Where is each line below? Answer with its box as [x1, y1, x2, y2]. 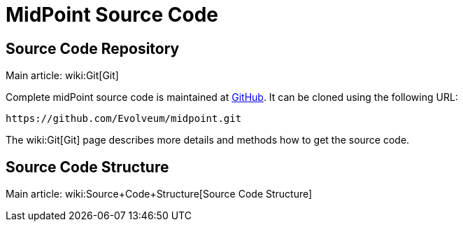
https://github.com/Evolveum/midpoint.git [6, 113, 242, 125]
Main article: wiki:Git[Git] [6, 69, 119, 82]
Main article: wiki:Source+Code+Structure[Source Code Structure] [6, 188, 313, 200]
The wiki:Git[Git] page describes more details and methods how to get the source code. [6, 134, 410, 146]
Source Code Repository [6, 39, 180, 57]
